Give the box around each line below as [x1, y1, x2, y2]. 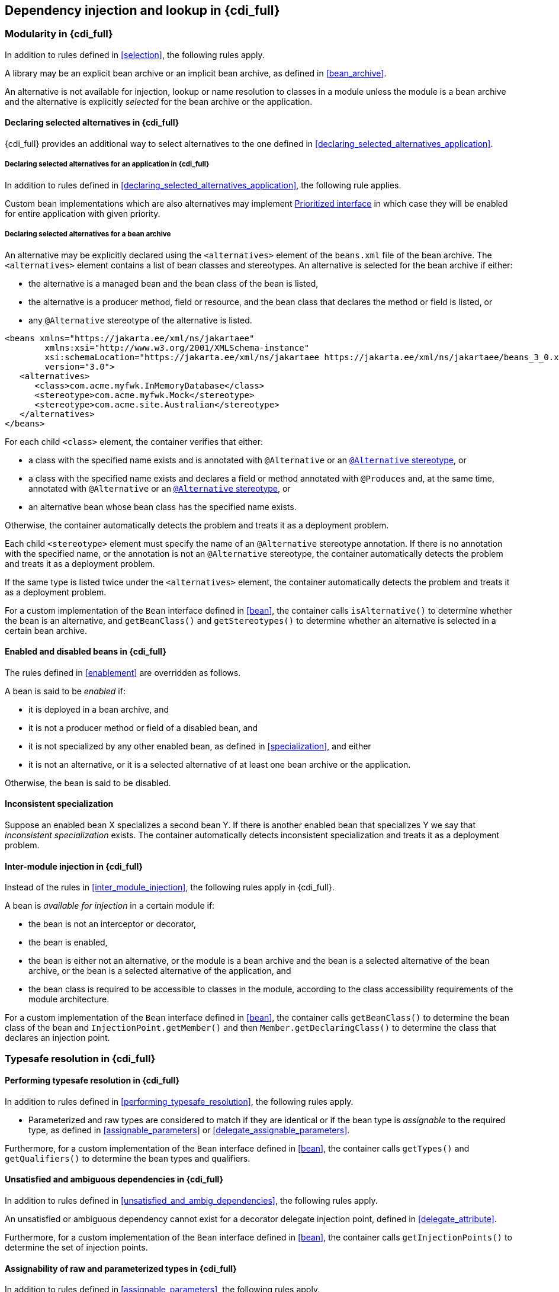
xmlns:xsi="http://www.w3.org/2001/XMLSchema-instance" [44, 342, 310, 352]
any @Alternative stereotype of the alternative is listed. [28, 315, 252, 325]
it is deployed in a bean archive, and [28, 704, 169, 714]
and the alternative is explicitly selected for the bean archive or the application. [5, 96, 313, 107]
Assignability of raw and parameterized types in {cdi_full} [5, 1263, 237, 1274]
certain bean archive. [5, 625, 88, 636]
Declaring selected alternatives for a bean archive [5, 230, 171, 239]
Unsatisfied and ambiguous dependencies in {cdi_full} [5, 1174, 224, 1185]
